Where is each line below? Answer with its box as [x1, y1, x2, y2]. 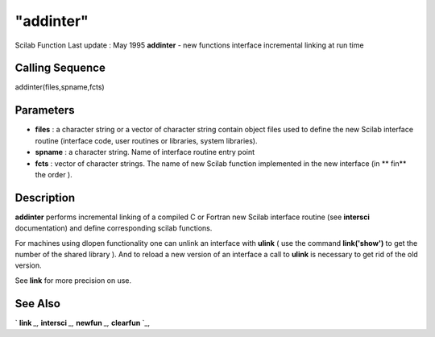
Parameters [14, 103, 75, 117]
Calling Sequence [14, 61, 106, 75]
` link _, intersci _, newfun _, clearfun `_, [14, 318, 151, 327]
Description [14, 190, 76, 205]
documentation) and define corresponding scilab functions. [14, 223, 213, 233]
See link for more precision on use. [14, 275, 132, 285]
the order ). [35, 169, 72, 179]
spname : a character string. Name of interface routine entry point [35, 148, 255, 157]
